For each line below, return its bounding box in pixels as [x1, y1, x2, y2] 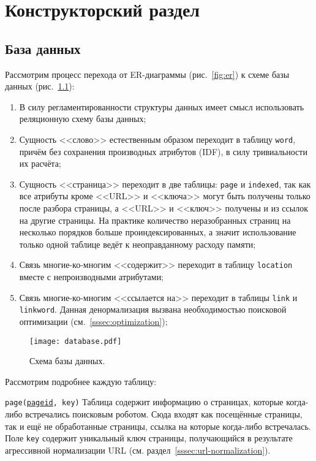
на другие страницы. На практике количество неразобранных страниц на [19, 213, 291, 226]
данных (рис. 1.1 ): [5, 80, 75, 93]
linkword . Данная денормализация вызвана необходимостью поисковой [19, 303, 287, 316]
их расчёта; [19, 157, 61, 170]
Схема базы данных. [29, 354, 105, 367]
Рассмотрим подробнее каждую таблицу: [5, 375, 157, 387]
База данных [5, 39, 81, 58]
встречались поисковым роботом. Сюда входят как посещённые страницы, [25, 408, 303, 421]
